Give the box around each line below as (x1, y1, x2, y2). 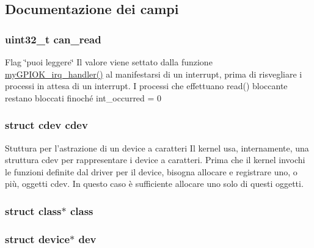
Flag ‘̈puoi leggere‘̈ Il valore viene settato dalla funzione (5, 56, 213, 68)
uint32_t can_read (5, 31, 101, 46)
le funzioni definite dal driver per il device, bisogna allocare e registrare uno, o (5, 165, 298, 178)
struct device (5, 231, 70, 246)
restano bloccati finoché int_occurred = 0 (5, 91, 162, 104)
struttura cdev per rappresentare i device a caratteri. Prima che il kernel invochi (5, 153, 305, 166)
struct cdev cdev (5, 117, 88, 133)
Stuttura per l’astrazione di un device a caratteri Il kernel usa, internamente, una (5, 141, 309, 154)
